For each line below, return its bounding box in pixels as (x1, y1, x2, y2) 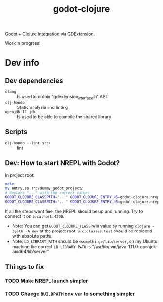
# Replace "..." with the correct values (5, 191, 90, 195)
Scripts (5, 128, 28, 136)
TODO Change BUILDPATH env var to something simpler (5, 290, 135, 297)
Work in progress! (5, 40, 41, 46)
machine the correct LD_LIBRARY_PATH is (12, 243, 91, 249)
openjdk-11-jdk (5, 109, 36, 114)
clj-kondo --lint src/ (5, 141, 51, 145)
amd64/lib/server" (12, 249, 49, 254)
